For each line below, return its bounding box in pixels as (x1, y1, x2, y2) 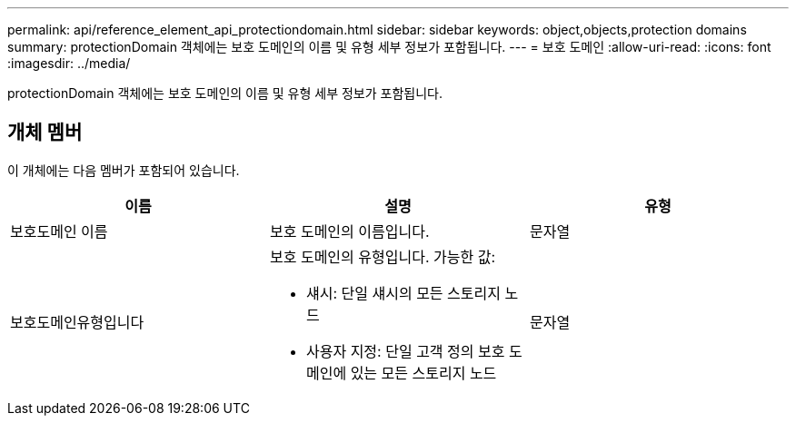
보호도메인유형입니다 (10, 312, 144, 331)
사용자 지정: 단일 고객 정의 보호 (305, 341, 505, 360)
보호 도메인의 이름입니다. (269, 221, 430, 241)
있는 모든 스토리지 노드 (350, 363, 497, 382)
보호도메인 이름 (10, 221, 108, 241)
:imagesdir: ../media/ (7, 55, 131, 71)
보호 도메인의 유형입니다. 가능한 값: (269, 247, 496, 266)
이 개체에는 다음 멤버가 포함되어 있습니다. (7, 162, 240, 178)
